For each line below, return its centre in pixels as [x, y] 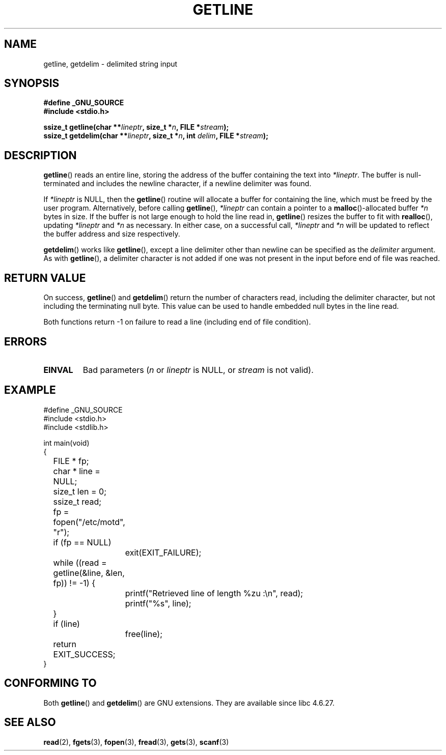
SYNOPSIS [32, 83]
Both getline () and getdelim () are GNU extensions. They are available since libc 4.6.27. [189, 703]
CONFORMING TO [50, 683]
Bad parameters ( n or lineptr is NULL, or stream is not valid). [198, 370]
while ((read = [80, 562]
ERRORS [26, 341]
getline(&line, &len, [89, 573]
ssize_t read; [77, 501]
